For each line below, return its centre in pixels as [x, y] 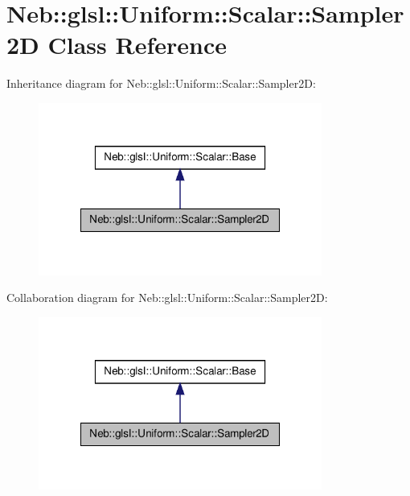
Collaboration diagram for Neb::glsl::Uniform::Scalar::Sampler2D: [167, 298]
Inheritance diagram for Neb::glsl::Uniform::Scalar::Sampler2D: [161, 83]
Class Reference [137, 45]
